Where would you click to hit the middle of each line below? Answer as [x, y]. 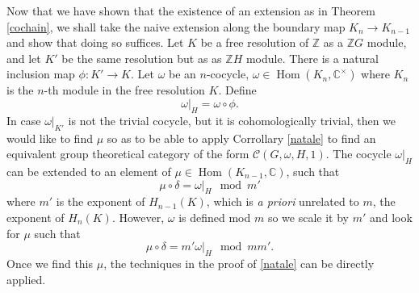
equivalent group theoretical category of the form [128, 154]
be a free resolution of [255, 42]
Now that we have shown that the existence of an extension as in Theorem [191, 10]
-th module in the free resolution [124, 90]
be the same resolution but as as [142, 58]
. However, [138, 217]
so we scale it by [308, 217]
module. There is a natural [312, 58]
